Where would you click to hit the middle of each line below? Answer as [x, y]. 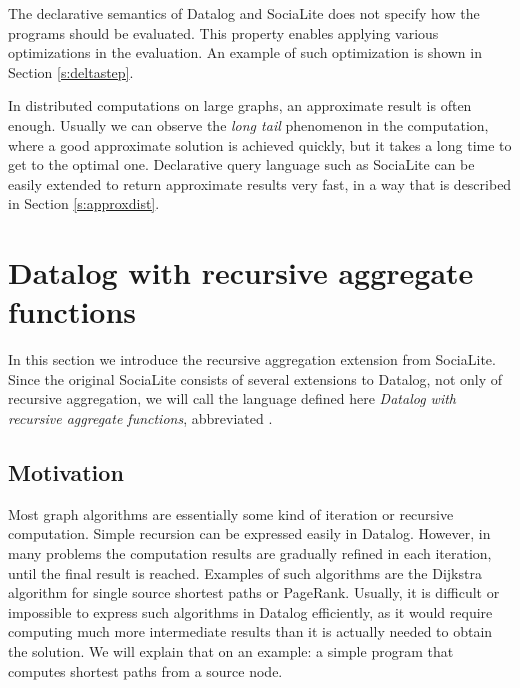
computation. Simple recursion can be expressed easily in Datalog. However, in [249, 533]
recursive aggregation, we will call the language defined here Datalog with [232, 398]
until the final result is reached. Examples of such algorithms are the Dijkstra [245, 572]
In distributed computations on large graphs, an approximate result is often [240, 105]
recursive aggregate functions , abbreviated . [140, 418]
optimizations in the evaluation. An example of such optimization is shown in [245, 52]
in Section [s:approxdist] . [84, 203]
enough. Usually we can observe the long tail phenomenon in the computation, [248, 124]
